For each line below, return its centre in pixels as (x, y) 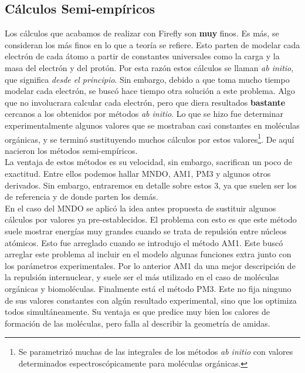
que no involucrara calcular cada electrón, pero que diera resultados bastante (145, 102)
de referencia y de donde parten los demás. (82, 196)
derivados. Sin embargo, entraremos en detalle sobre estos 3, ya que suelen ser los (151, 185)
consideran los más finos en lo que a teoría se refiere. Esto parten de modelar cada (152, 44)
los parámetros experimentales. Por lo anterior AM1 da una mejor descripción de (150, 265)
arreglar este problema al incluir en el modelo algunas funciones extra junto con (148, 254)
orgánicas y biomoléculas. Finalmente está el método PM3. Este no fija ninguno (148, 288)
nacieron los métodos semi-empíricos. (71, 150)
